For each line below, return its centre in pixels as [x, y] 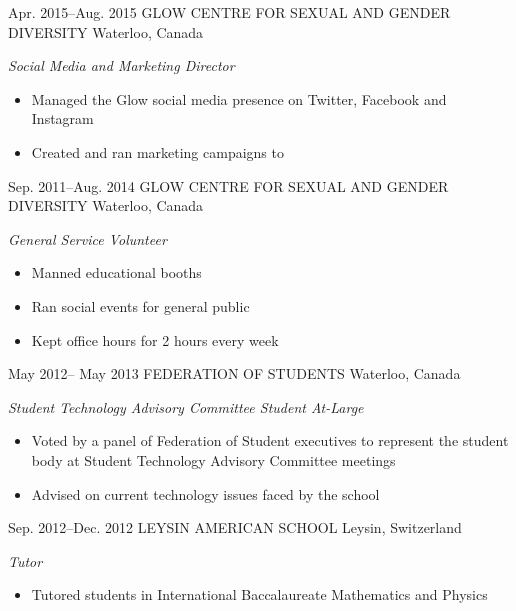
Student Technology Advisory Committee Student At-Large [186, 406]
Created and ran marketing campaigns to [157, 151]
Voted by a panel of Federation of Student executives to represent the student [270, 440]
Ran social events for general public [140, 305]
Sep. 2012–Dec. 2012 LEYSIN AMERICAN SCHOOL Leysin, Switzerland [235, 527]
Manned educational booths [116, 272]
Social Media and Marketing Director [121, 65]
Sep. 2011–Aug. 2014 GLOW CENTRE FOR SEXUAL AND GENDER [228, 185]
